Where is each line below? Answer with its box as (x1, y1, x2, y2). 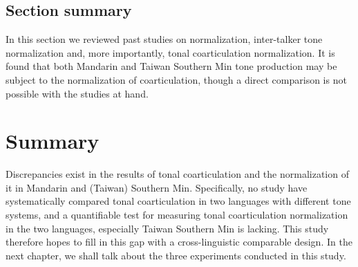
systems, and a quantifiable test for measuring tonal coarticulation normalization (6, 208, 348, 222)
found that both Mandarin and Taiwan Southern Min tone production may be (6, 59, 337, 73)
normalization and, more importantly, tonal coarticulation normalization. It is (6, 45, 335, 59)
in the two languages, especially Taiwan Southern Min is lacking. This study (6, 221, 329, 235)
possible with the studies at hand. (6, 86, 149, 100)
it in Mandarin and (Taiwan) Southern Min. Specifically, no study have (6, 180, 308, 194)
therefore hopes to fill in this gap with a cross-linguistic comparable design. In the (6, 234, 352, 249)
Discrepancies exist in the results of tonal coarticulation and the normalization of (6, 167, 349, 181)
